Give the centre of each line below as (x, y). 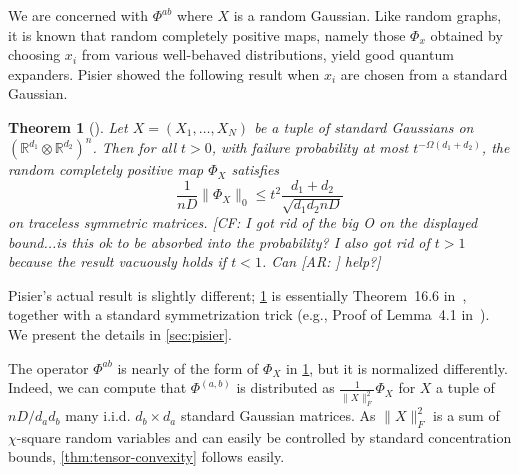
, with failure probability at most (310, 147)
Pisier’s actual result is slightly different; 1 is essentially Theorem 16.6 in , (237, 294)
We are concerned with (78, 15)
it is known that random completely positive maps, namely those (207, 34)
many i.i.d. (98, 415)
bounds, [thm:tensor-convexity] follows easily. (146, 456)
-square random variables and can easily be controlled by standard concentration (264, 436)
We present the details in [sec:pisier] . (120, 334)
